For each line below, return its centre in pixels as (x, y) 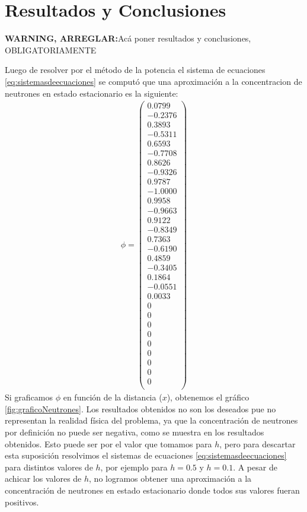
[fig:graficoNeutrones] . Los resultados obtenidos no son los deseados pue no (140, 408)
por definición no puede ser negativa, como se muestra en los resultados (135, 432)
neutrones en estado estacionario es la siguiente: (92, 93)
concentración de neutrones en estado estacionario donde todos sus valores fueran (152, 490)
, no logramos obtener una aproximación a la (170, 478)
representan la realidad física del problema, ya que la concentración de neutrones (151, 420)
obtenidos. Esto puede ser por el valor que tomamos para (108, 443)
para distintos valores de (49, 467)
